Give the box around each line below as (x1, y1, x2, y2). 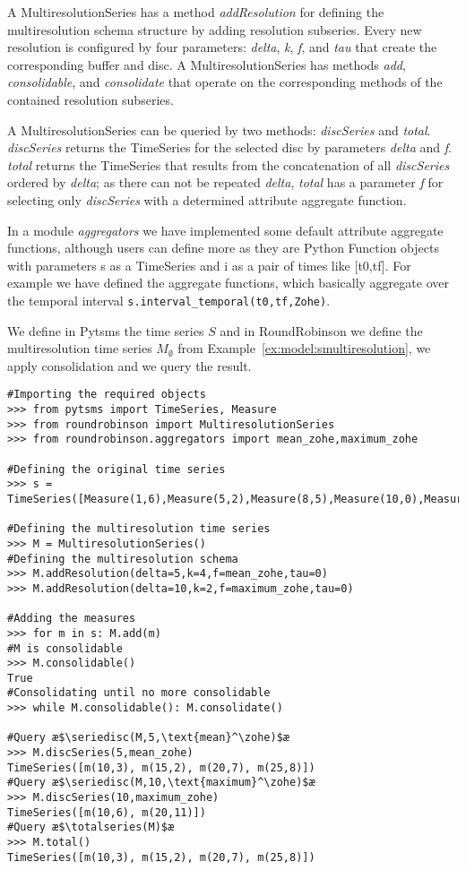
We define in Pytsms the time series (7, 321, 204, 340)
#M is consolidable (7, 642, 123, 655)
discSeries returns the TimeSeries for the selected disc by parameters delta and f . (7, 138, 452, 157)
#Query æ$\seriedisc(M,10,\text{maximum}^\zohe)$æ (7, 776, 315, 789)
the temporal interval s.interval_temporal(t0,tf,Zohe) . (7, 290, 331, 309)
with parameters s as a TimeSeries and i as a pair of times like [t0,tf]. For (7, 255, 411, 274)
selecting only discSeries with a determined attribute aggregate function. (7, 190, 407, 209)
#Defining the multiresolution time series (7, 522, 271, 536)
